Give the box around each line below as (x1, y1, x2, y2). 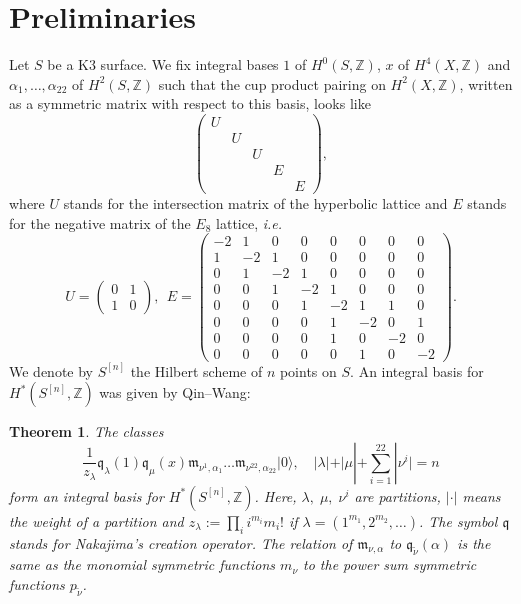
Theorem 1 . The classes (9, 421, 164, 442)
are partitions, (354, 485, 441, 506)
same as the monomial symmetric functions (9, 554, 276, 575)
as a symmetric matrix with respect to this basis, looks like (9, 93, 371, 114)
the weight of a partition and (9, 510, 184, 531)
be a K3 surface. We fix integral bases (47, 54, 279, 75)
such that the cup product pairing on (158, 73, 386, 94)
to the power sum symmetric (303, 554, 477, 575)
